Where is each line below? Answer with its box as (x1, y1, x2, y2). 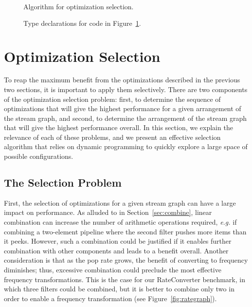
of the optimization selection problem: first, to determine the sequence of (4, 94, 221, 104)
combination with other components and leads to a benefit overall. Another (4, 245, 229, 255)
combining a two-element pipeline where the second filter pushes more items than (4, 226, 247, 236)
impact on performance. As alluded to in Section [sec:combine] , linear (4, 207, 212, 217)
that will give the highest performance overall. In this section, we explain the (4, 122, 233, 133)
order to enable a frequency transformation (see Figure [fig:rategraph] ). (4, 293, 217, 303)
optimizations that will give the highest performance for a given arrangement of (4, 103, 241, 114)
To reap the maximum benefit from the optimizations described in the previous (4, 75, 240, 85)
